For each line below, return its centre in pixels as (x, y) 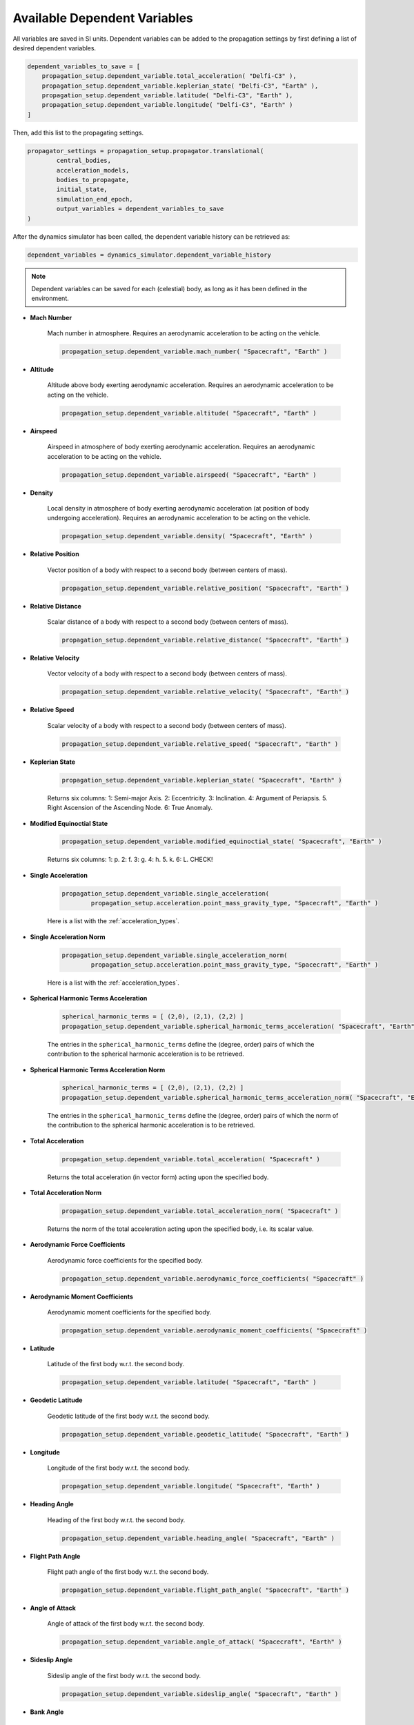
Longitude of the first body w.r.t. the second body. (118, 1468)
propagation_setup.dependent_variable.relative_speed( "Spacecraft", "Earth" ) (200, 744)
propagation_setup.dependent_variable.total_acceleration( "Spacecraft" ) (191, 1159)
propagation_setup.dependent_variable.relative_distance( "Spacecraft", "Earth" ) (206, 640)
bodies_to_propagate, (93, 180)
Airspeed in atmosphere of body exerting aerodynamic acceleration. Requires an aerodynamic (181, 447)
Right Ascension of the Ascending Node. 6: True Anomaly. (130, 808)
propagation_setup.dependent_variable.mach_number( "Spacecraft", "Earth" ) (195, 352)
